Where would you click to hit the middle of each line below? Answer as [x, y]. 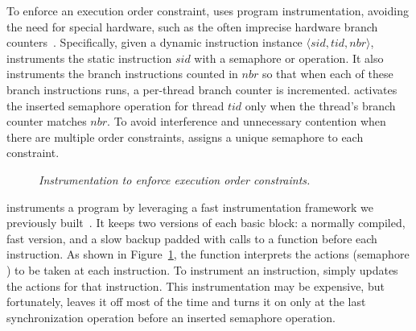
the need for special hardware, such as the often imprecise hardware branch [192, 26]
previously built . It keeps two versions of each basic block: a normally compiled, [206, 223]
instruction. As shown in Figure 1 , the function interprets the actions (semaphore [208, 254]
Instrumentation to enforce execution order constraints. [175, 179]
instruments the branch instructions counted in [122, 74]
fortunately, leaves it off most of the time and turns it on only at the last [186, 302]
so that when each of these [327, 74]
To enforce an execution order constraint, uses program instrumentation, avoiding [208, 10]
